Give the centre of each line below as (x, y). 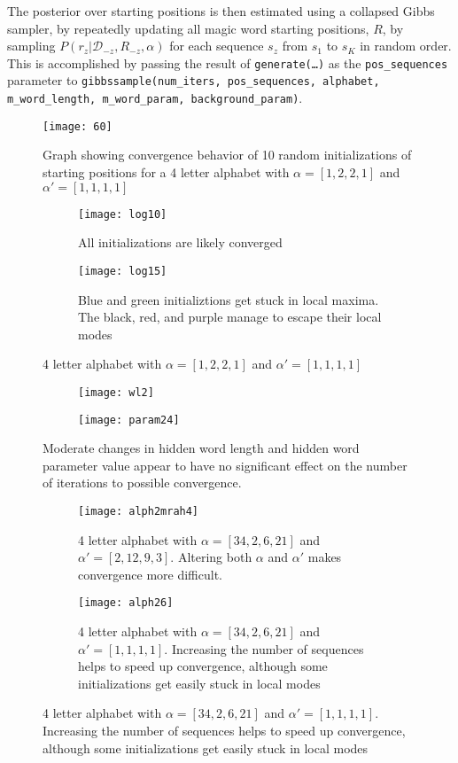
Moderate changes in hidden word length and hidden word (201, 448)
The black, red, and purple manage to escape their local (230, 317)
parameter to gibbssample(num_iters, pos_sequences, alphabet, (194, 80)
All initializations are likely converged (180, 242)
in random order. (406, 46)
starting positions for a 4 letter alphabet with (166, 172)
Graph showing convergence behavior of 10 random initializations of (227, 155)
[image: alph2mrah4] (139, 511)
